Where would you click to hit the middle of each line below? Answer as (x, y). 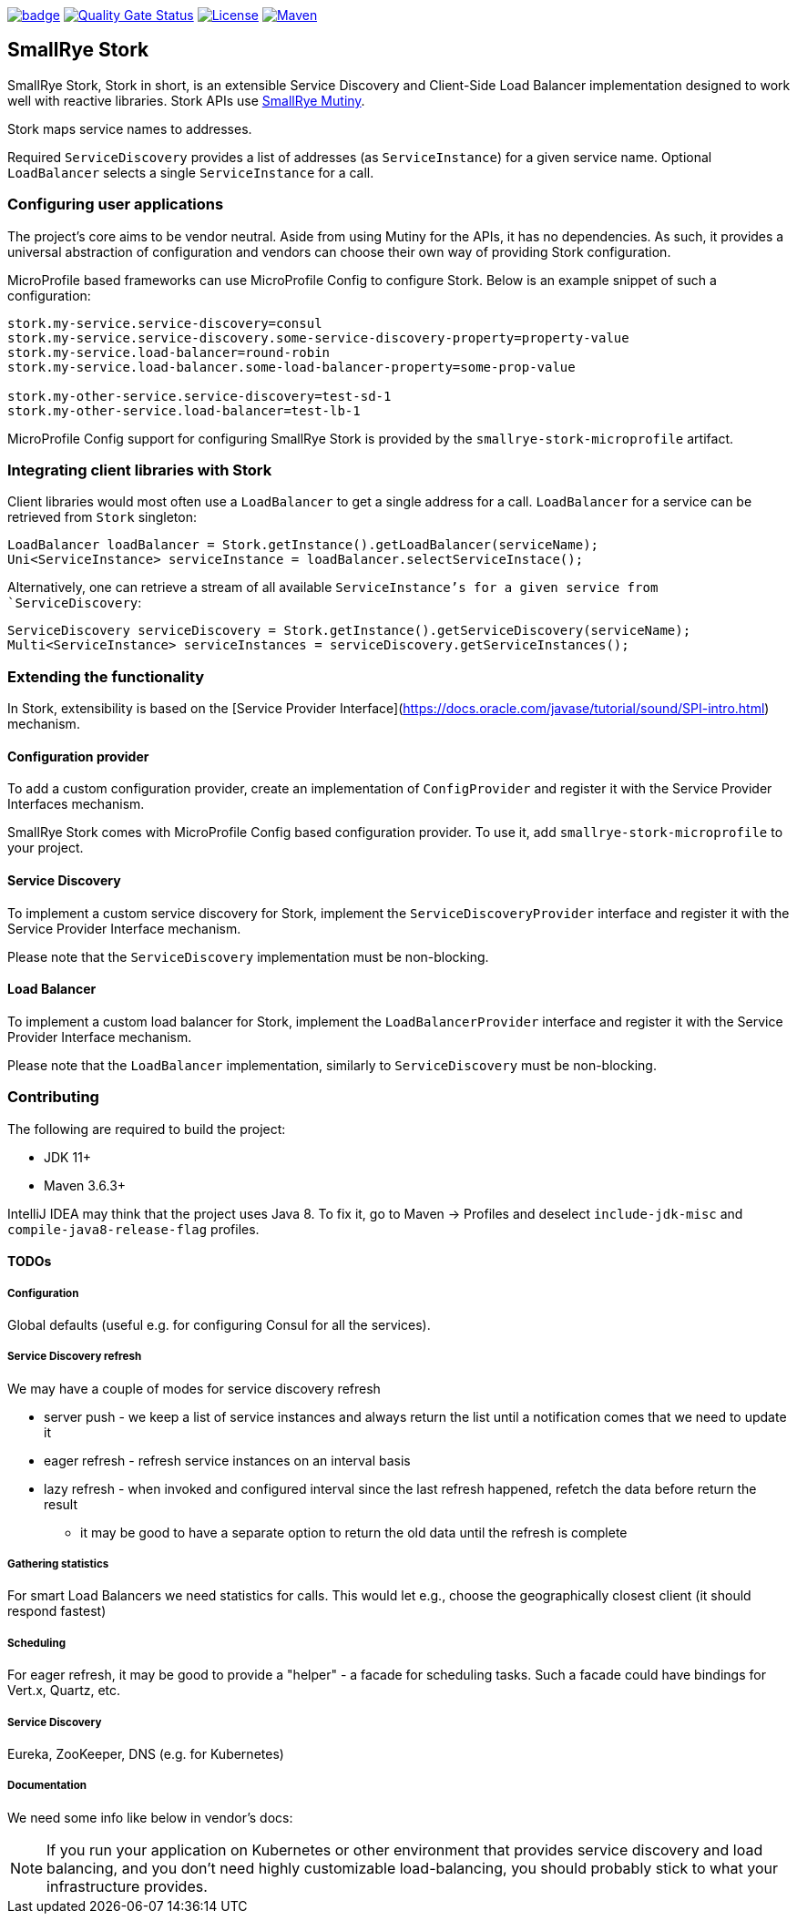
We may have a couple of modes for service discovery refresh (194, 1388)
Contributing (53, 1097)
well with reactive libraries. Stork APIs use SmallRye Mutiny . (186, 100)
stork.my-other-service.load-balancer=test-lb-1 (184, 410)
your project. (46, 848)
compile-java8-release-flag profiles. (133, 1229)
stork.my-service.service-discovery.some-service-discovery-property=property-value (318, 337)
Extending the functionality (106, 676)
